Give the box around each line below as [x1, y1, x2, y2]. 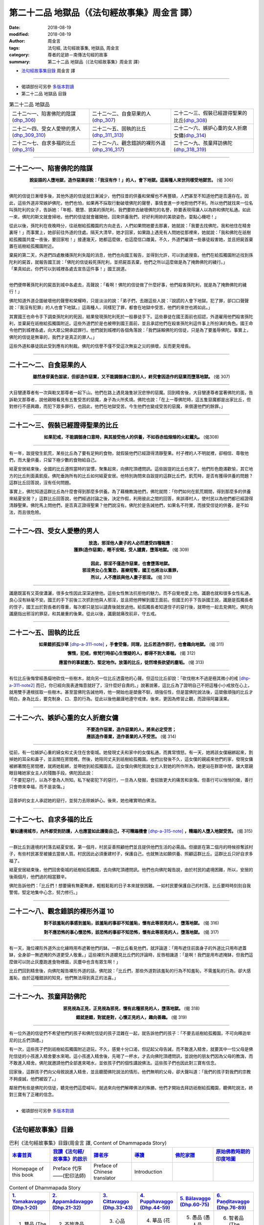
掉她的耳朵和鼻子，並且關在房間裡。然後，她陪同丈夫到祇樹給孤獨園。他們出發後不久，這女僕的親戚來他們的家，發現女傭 [9, 756, 253, 762]
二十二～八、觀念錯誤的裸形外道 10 [9, 907, 114, 916]
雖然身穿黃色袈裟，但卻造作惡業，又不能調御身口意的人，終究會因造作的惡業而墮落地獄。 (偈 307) [32, 374, 230, 380]
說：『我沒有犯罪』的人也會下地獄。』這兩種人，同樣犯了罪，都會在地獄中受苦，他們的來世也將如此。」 [9, 304, 213, 311]
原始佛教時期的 [216, 1148, 250, 1155]
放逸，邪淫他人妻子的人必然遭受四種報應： [88, 539, 175, 546]
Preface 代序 [53, 1165, 83, 1172]
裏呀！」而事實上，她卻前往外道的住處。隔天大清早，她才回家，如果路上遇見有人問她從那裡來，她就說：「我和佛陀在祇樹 [9, 229, 251, 235]
